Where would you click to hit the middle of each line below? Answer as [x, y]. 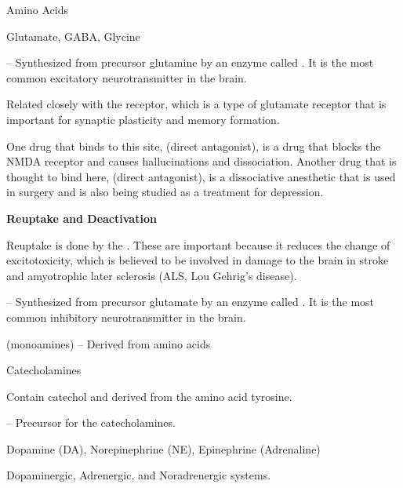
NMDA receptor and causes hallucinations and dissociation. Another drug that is [201, 161]
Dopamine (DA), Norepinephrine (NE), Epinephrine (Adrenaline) [163, 448]
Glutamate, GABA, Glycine [73, 36]
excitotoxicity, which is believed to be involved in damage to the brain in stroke [198, 260]
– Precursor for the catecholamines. [91, 422]
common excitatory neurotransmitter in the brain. [127, 77]
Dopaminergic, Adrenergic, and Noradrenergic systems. [139, 475]
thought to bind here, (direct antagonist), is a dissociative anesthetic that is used [201, 176]
